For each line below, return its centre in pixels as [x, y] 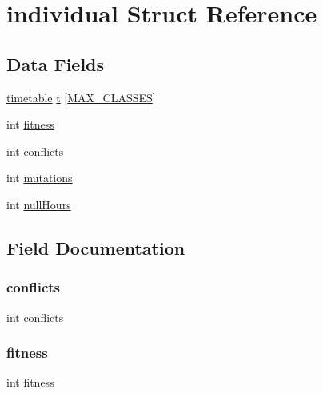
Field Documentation [96, 247]
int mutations [40, 178]
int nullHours [39, 204]
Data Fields [56, 64]
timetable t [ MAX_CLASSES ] [81, 97]
